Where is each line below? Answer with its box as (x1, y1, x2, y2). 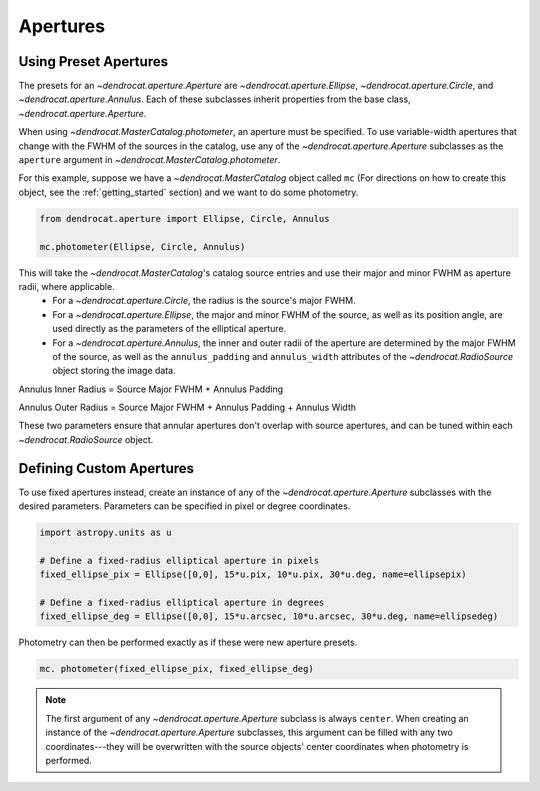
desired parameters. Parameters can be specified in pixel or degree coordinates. (18, 500, 351, 512)
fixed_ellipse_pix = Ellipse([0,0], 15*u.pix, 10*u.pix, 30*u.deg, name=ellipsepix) (39, 569, 467, 580)
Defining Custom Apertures (18, 460, 195, 477)
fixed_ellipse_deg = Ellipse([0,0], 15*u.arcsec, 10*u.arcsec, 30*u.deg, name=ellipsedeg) (39, 611, 499, 622)
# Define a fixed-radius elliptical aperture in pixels (39, 555, 320, 566)
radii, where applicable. (18, 280, 115, 292)
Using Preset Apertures (18, 53, 169, 70)
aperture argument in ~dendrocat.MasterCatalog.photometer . (18, 154, 281, 166)
